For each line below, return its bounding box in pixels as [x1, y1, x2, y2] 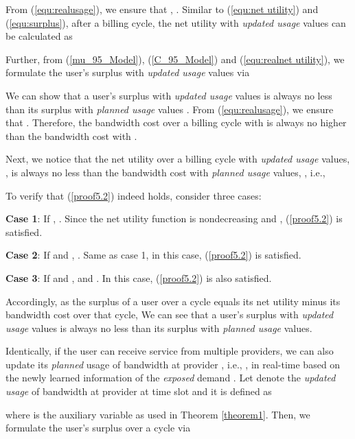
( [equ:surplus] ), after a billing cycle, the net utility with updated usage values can [5, 15, 346, 29]
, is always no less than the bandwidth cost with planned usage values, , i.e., [5, 165, 325, 179]
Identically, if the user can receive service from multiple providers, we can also [5, 344, 334, 358]
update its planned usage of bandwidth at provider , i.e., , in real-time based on [5, 357, 341, 371]
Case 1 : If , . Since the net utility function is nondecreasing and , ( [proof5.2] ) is [5, 211, 343, 226]
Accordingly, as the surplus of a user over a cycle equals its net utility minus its [5, 294, 341, 308]
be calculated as [5, 29, 73, 43]
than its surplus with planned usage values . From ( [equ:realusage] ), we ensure [5, 102, 334, 116]
